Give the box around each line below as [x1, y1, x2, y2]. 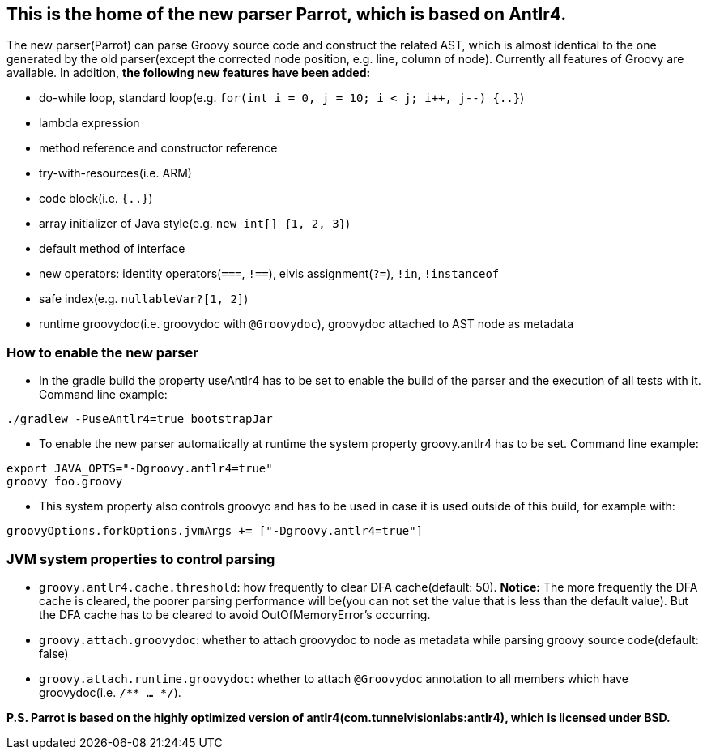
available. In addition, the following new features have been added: [6, 66, 371, 80]
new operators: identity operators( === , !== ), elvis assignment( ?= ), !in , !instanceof [39, 267, 500, 281]
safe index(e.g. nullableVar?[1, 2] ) [39, 292, 249, 306]
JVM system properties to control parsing [6, 550, 275, 567]
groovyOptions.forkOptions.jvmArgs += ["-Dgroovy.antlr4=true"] [6, 524, 424, 538]
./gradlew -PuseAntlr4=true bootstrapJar [6, 412, 273, 426]
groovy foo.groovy [6, 475, 123, 489]
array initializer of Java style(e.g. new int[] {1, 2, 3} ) [39, 216, 351, 231]
